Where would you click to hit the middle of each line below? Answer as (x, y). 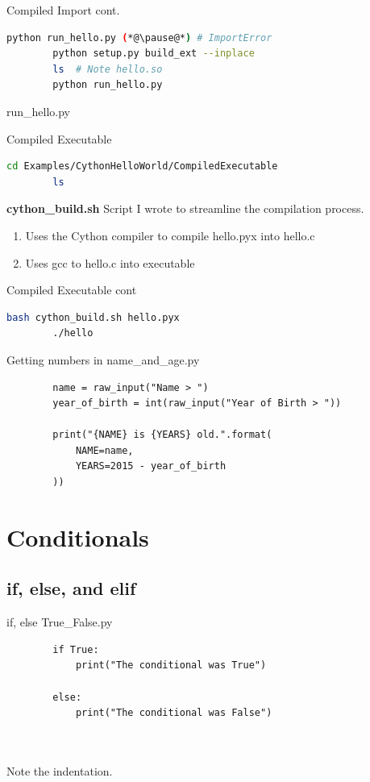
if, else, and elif (71, 588)
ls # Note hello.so (108, 69)
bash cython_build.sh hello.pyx (93, 317)
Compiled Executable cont (72, 290)
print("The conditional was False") (174, 713)
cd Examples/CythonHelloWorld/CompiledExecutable (142, 166)
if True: (76, 649)
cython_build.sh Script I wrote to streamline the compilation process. (185, 208)
